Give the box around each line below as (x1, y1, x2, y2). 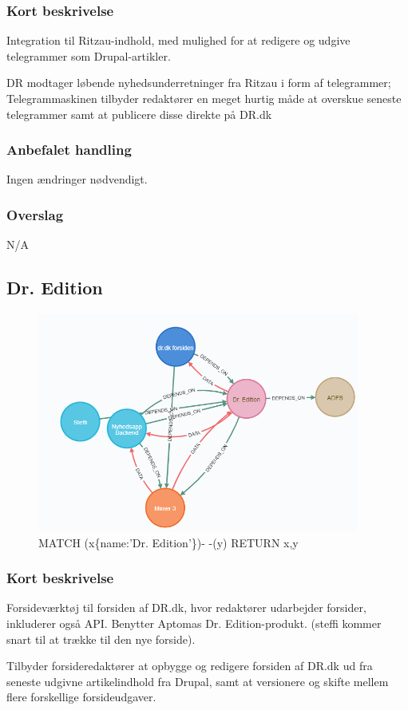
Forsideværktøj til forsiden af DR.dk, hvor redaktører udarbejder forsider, (6, 599, 366, 616)
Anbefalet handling (6, 140, 132, 160)
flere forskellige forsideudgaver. (6, 688, 156, 705)
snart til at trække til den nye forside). (6, 630, 196, 647)
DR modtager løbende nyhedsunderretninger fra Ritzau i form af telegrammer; (6, 74, 391, 91)
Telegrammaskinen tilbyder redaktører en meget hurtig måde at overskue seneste (6, 90, 402, 106)
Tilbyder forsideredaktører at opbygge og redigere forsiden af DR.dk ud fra (6, 657, 373, 674)
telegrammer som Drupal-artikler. (6, 47, 171, 64)
